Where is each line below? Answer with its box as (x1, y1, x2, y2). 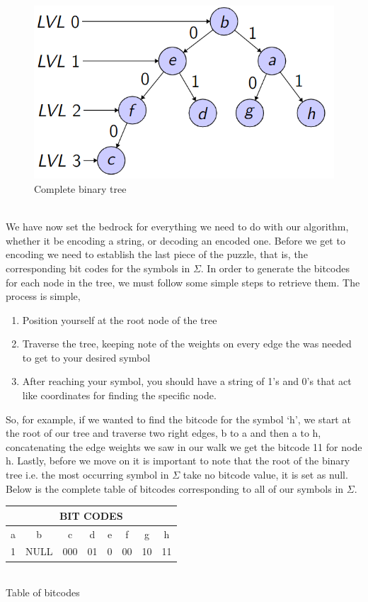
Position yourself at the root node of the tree (22, 312, 217, 327)
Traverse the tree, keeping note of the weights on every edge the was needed (22, 336, 352, 351)
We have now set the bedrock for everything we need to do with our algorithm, (6, 219, 349, 234)
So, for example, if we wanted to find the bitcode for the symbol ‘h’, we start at (6, 411, 351, 426)
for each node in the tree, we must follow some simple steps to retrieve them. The (6, 274, 360, 289)
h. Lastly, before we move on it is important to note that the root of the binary (6, 453, 350, 468)
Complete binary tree (34, 181, 127, 196)
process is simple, (6, 289, 81, 303)
